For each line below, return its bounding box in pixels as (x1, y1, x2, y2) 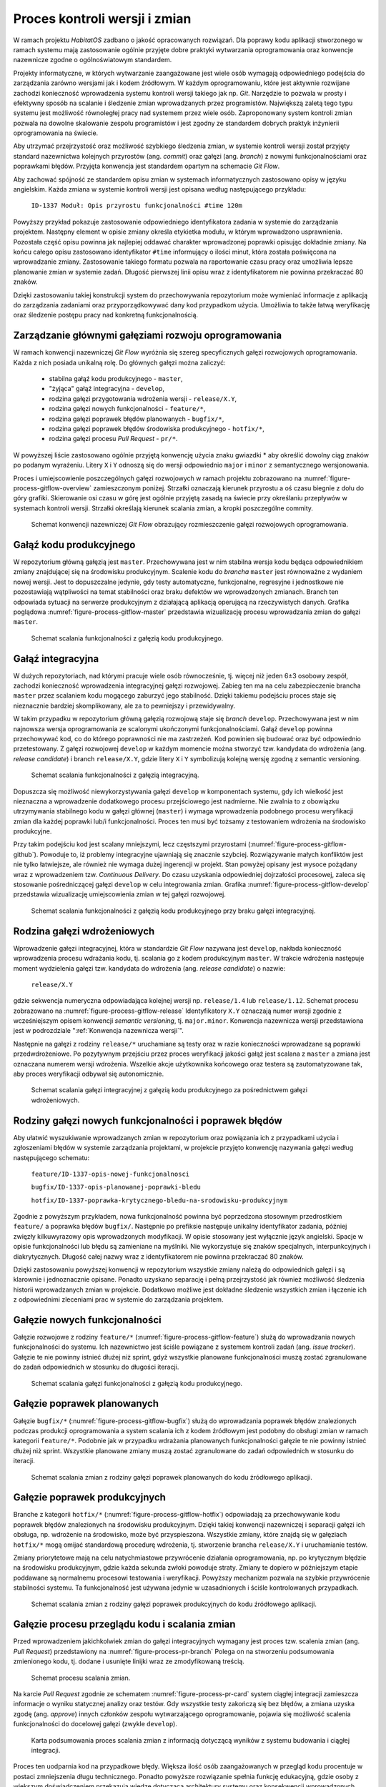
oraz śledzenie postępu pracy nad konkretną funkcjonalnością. (13, 311, 199, 320)
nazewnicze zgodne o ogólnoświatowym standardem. (13, 56, 172, 64)
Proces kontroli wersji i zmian (13, 11, 192, 26)
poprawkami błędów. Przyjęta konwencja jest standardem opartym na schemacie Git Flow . (13, 162, 280, 171)
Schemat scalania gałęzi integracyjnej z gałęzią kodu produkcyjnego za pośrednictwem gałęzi (31, 1086, 307, 1094)
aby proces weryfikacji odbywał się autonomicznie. (13, 1069, 164, 1079)
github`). (13, 850, 39, 858)
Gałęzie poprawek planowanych (13, 1397, 159, 1410)
